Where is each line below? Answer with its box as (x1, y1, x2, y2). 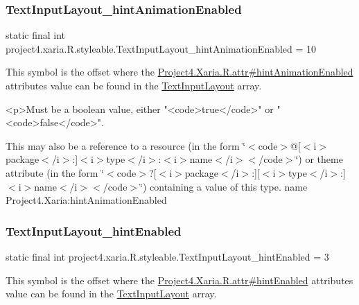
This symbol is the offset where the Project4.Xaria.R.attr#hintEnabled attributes (6, 272, 353, 287)
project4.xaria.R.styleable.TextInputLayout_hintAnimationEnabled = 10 (6, 41, 317, 55)
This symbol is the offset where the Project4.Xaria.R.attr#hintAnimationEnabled (6, 64, 353, 79)
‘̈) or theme (295, 152, 343, 166)
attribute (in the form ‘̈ (6, 165, 105, 180)
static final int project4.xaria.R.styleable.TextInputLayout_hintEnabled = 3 (6, 249, 329, 263)
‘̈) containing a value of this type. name (140, 179, 308, 193)
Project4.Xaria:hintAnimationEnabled (6, 193, 167, 207)
